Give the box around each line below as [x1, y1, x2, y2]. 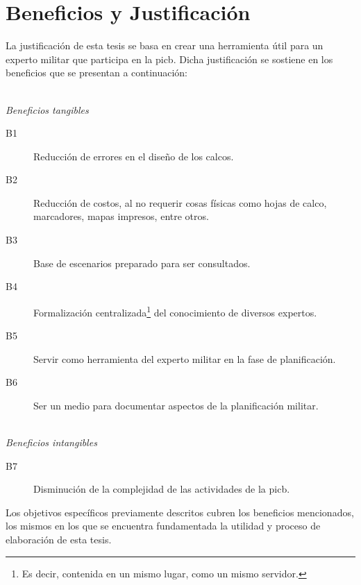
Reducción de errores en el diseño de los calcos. [33, 149, 234, 163]
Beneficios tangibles [6, 102, 89, 117]
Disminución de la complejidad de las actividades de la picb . [33, 482, 290, 496]
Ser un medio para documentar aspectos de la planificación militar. [33, 398, 319, 412]
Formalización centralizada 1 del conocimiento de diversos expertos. [33, 303, 317, 319]
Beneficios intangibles [6, 435, 97, 450]
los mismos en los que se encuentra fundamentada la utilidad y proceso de [6, 518, 321, 533]
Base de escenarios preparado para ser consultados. [33, 255, 251, 270]
